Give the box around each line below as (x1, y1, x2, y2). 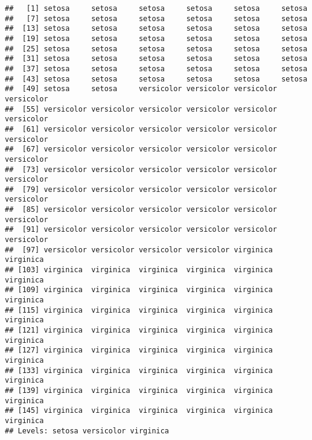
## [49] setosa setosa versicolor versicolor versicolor (5, 84, 278, 94)
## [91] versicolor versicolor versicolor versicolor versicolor (5, 225, 278, 234)
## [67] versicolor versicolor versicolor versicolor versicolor (5, 145, 278, 154)
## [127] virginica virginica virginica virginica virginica (5, 346, 273, 355)
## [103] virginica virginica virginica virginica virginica (5, 266, 273, 275)
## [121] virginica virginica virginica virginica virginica (5, 326, 273, 334)
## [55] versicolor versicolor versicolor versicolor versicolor (5, 104, 278, 113)
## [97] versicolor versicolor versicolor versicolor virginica (5, 245, 273, 254)
